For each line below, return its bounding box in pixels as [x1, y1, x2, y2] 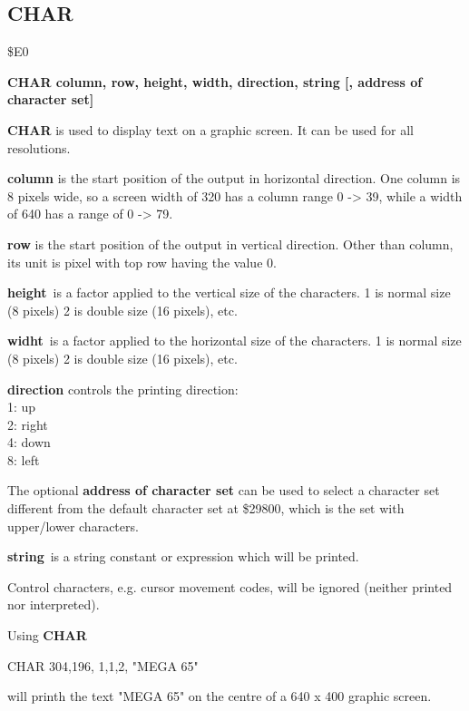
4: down [7, 433, 51, 452]
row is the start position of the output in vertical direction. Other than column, [7, 234, 454, 253]
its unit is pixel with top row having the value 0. [7, 252, 277, 271]
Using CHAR [7, 626, 87, 645]
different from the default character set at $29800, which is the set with [7, 499, 405, 518]
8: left [7, 450, 40, 469]
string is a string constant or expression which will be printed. [7, 547, 359, 566]
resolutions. [7, 138, 71, 157]
